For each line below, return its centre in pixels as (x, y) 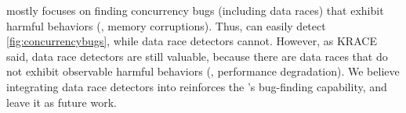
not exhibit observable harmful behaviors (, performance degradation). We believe (203, 71)
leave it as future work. (62, 102)
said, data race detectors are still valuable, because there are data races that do (197, 56)
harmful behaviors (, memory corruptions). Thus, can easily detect (166, 25)
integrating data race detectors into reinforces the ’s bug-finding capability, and (197, 86)
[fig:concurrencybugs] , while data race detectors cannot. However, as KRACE (192, 41)
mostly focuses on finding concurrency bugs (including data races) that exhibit (195, 10)
